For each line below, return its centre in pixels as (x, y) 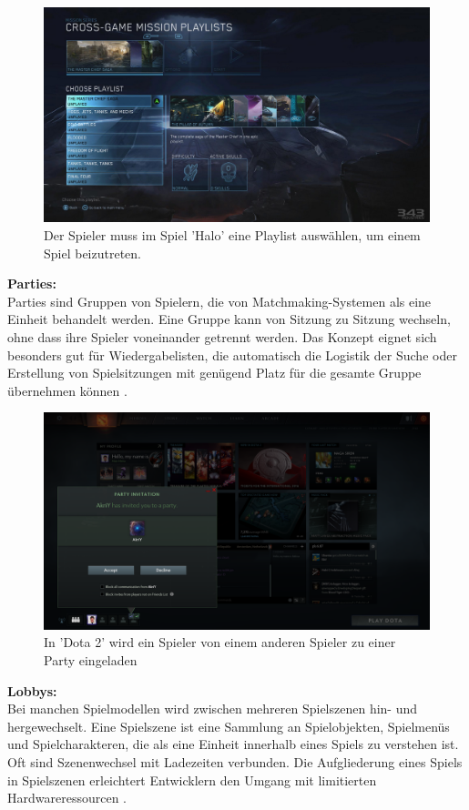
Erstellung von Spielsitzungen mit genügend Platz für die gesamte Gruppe (214, 373)
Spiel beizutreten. (93, 253)
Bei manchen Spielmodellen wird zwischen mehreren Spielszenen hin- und (213, 709)
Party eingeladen (91, 660)
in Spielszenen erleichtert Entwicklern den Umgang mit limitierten (192, 780)
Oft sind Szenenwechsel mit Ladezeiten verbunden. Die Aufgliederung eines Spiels (235, 762)
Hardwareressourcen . (67, 798)
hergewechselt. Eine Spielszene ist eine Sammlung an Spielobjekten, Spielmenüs (229, 726)
